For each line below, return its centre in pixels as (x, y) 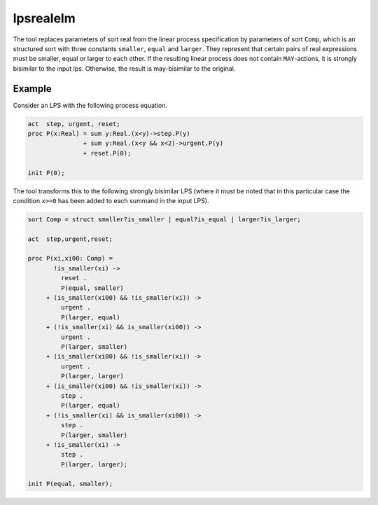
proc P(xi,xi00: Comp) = (70, 258)
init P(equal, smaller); (70, 484)
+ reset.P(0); (107, 153)
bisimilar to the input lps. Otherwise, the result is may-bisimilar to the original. (124, 68)
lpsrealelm (44, 18)
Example (32, 89)
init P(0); (46, 173)
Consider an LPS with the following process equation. (90, 105)
